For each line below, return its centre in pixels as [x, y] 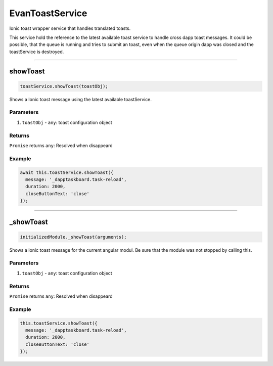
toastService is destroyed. [37, 52]
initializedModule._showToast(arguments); [73, 237]
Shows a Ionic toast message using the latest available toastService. [80, 99]
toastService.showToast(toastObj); [64, 86]
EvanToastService [48, 13]
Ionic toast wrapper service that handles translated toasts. [70, 28]
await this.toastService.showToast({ [67, 172]
